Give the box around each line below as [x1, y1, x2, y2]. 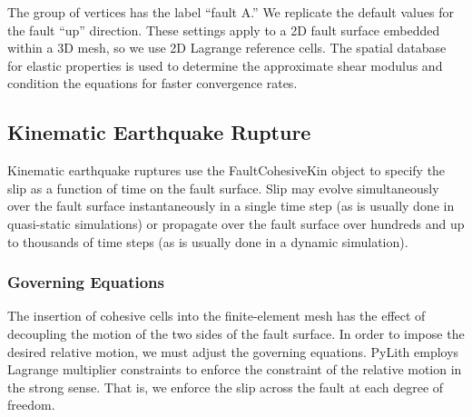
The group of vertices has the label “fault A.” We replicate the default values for [7, 3, 454, 21]
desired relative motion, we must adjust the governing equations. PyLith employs [7, 342, 459, 361]
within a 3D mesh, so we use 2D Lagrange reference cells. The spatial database [7, 38, 447, 57]
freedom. [7, 395, 55, 414]
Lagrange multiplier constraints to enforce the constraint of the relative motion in [7, 360, 462, 379]
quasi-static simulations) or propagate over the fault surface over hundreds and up [7, 213, 465, 233]
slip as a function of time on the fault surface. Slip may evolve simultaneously [7, 178, 439, 197]
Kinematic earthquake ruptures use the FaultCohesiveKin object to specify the [7, 161, 446, 180]
